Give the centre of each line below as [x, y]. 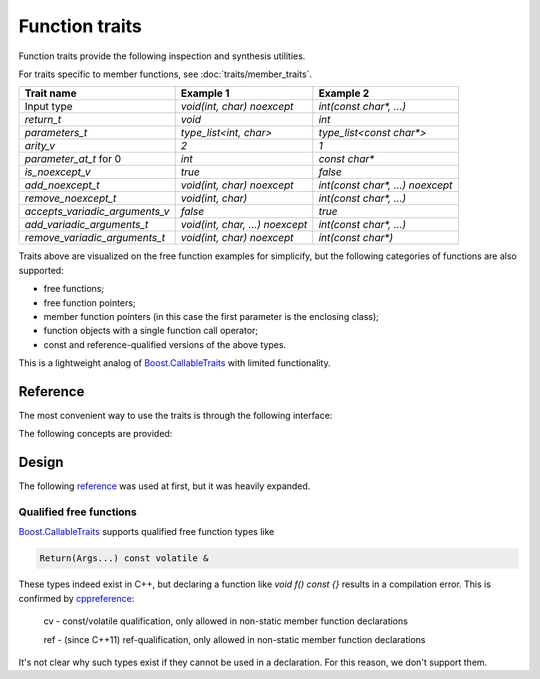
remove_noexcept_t [70, 198]
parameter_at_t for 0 [73, 159]
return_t [43, 120]
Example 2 [344, 93]
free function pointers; [89, 302]
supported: [41, 270]
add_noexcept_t [62, 185]
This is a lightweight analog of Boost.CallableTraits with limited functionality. [174, 363]
